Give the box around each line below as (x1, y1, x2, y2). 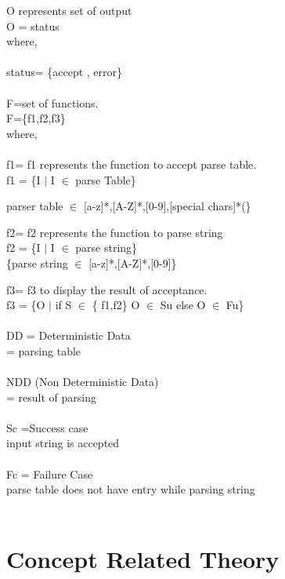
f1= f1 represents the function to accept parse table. (6, 155, 257, 172)
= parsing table (6, 342, 81, 359)
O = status (6, 17, 60, 34)
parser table (6, 198, 63, 214)
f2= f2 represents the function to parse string (6, 224, 223, 240)
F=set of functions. (6, 94, 99, 111)
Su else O (160, 297, 206, 313)
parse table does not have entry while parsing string (6, 481, 255, 497)
